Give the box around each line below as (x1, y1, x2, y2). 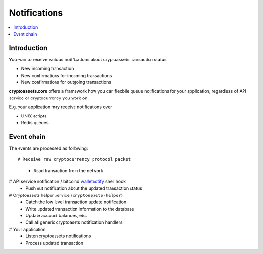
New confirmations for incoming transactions (21, 72, 112, 78)
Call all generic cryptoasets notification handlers (25, 219, 123, 225)
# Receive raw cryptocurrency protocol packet (18, 156, 131, 162)
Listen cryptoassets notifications (25, 233, 91, 239)
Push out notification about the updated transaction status (25, 185, 142, 191)
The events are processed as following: (9, 145, 88, 151)
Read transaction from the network (33, 167, 104, 173)
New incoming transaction (21, 66, 74, 72)
